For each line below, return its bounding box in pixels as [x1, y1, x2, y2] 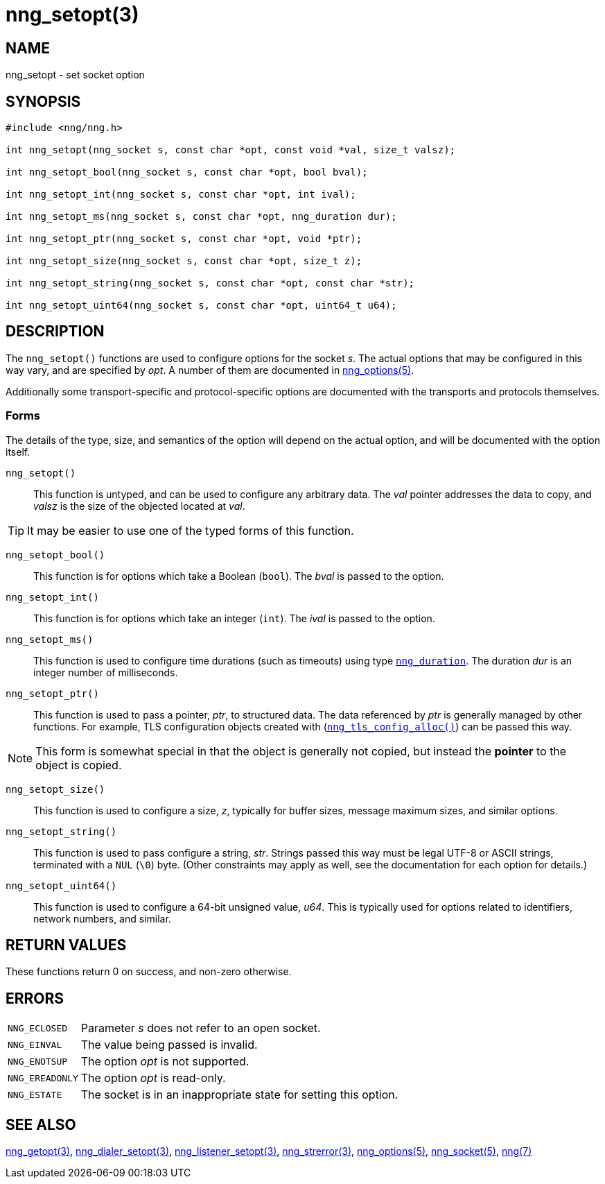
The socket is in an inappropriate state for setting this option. [80, 1088, 398, 1102]
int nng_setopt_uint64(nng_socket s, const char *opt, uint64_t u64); [6, 300, 397, 311]
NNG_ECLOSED [8, 1022, 68, 1033]
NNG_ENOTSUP [8, 1056, 68, 1067]
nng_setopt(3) [6, 3, 139, 26]
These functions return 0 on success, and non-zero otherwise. [6, 966, 292, 978]
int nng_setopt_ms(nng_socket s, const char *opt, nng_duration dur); [6, 211, 397, 223]
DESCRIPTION [6, 323, 105, 341]
